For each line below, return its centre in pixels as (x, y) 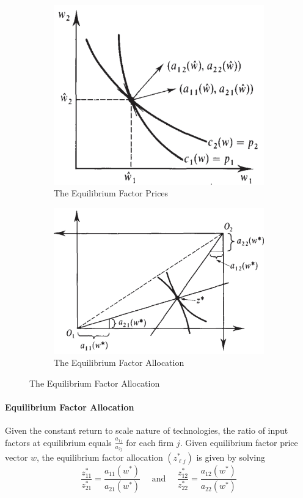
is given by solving (231, 457)
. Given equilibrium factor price (239, 442)
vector (16, 457)
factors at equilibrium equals (58, 442)
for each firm (150, 442)
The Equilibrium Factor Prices (111, 193)
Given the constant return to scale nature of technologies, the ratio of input (147, 430)
